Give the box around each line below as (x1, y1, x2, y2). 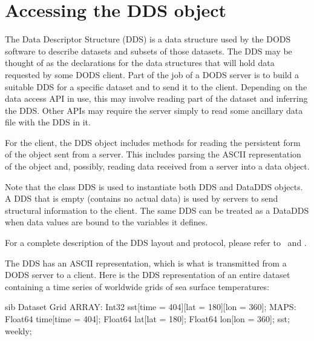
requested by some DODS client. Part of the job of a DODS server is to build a (5, 68, 299, 81)
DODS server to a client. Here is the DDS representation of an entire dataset (5, 268, 290, 281)
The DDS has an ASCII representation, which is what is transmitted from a (5, 256, 287, 269)
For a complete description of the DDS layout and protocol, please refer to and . (5, 236, 307, 249)
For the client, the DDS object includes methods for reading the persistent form (5, 136, 301, 148)
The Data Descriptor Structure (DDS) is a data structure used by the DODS (5, 33, 291, 45)
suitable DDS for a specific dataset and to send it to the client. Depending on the (5, 80, 307, 93)
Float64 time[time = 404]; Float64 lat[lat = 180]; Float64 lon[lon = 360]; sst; (5, 313, 290, 325)
